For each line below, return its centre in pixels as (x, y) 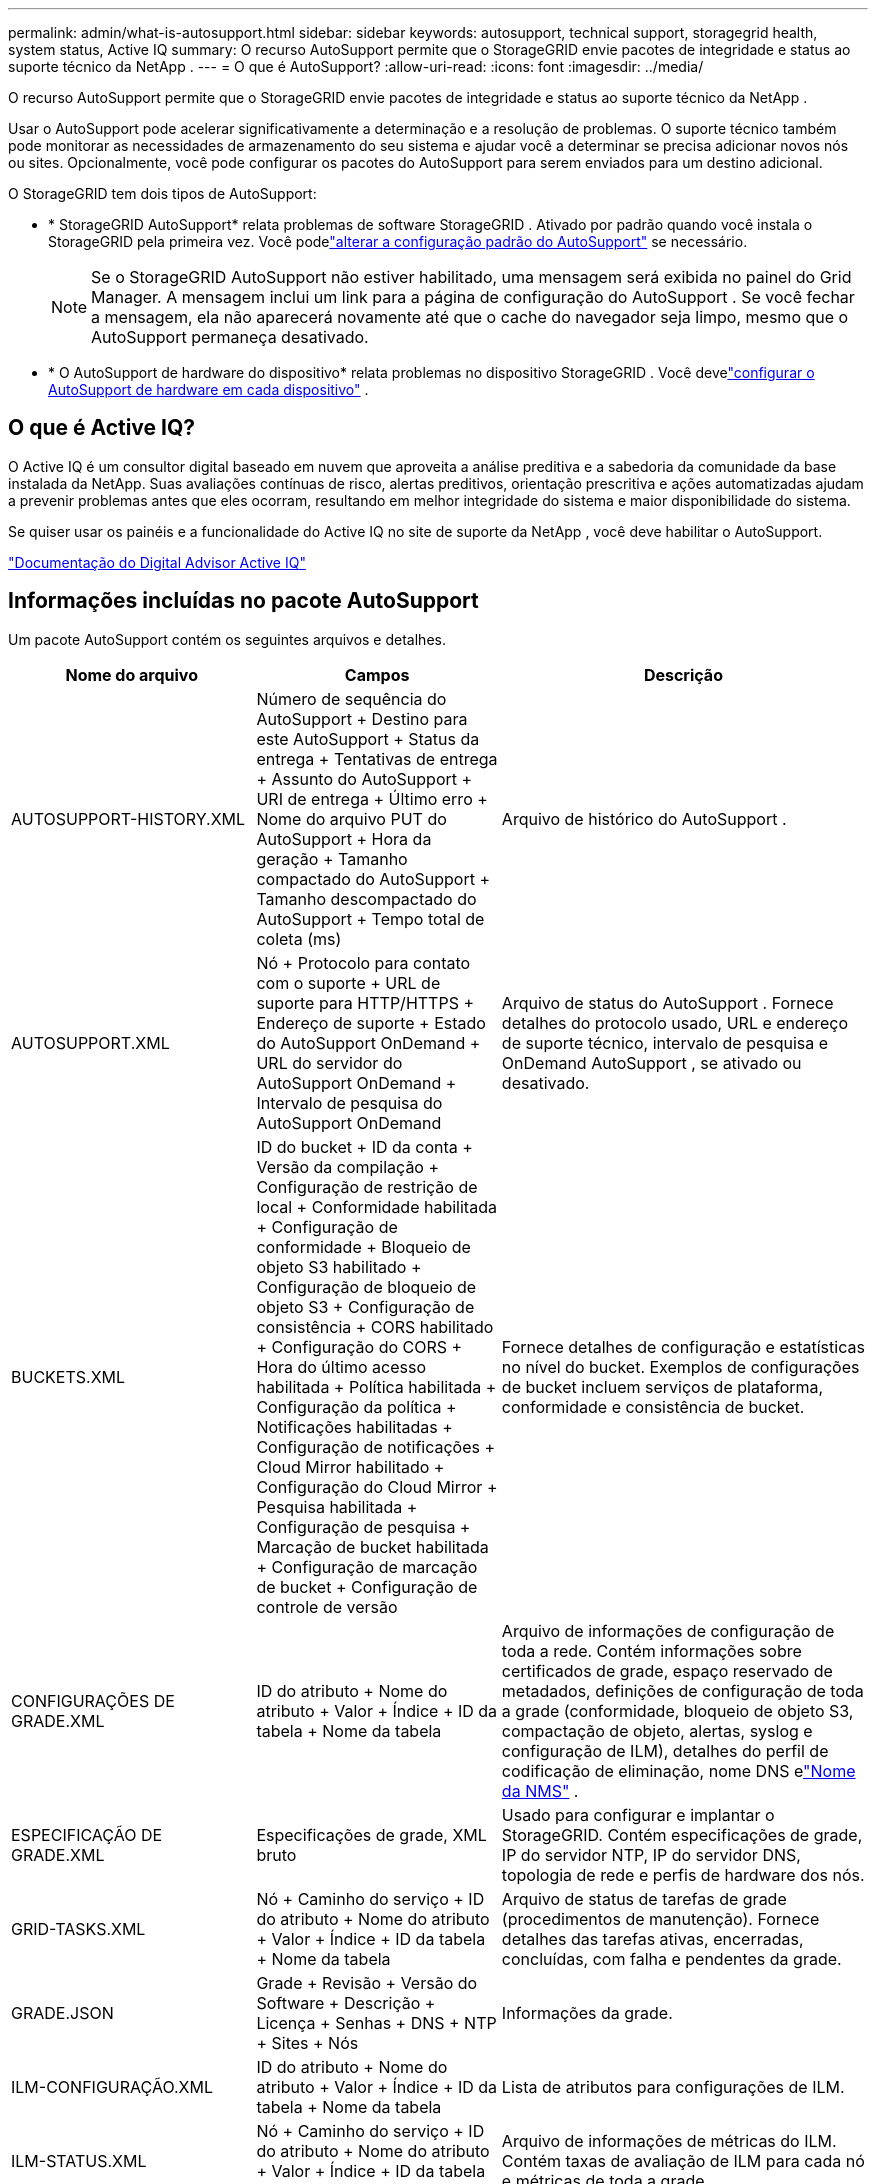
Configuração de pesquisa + (363, 1526)
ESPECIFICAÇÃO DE (87, 1834)
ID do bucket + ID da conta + (364, 1146)
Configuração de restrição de (367, 1186)
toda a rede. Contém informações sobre (651, 1650)
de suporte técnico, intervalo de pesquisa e (665, 1042)
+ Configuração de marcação (367, 1566)
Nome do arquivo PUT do (351, 818)
